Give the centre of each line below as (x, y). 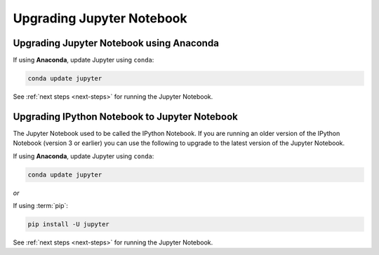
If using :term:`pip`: (40, 206)
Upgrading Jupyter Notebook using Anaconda (116, 43)
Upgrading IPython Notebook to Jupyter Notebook (125, 117)
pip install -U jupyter (69, 225)
